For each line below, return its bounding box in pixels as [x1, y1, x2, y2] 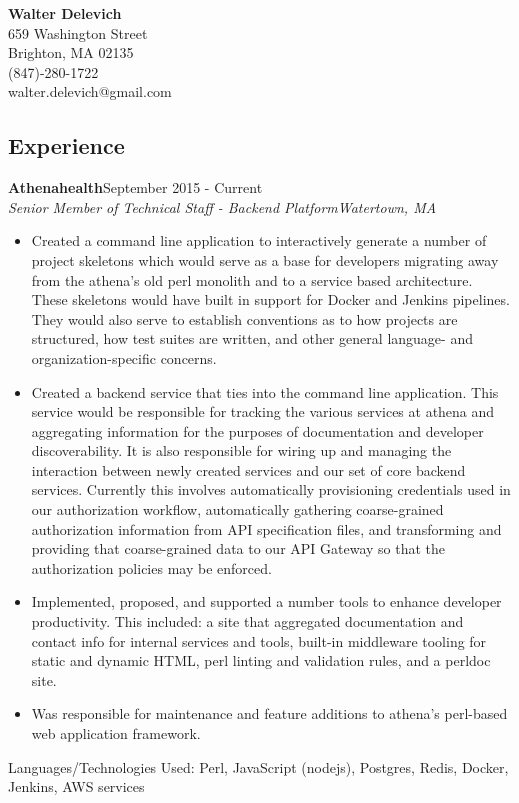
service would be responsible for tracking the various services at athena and [31, 401, 495, 422]
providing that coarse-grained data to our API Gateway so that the [31, 538, 446, 559]
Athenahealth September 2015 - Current [8, 177, 263, 198]
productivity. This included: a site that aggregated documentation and [31, 611, 464, 632]
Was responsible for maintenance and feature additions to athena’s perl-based [31, 703, 508, 724]
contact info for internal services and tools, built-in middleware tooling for [31, 630, 487, 651]
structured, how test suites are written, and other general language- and [31, 328, 473, 349]
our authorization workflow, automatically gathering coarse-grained [31, 499, 444, 520]
